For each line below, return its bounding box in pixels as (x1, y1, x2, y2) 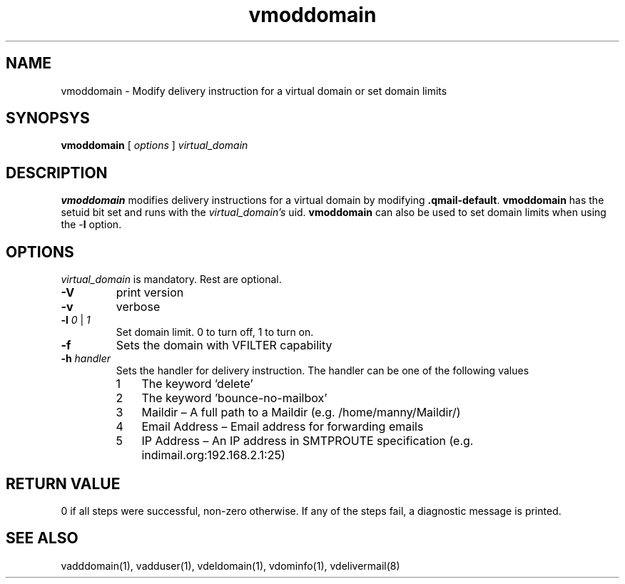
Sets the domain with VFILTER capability (116, 338, 332, 353)
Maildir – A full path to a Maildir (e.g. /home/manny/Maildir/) (141, 405, 461, 420)
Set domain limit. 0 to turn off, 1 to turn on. (116, 326, 314, 339)
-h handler (61, 352, 111, 365)
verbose (116, 299, 161, 314)
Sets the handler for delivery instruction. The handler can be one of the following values (116, 364, 529, 377)
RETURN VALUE (6, 474, 121, 493)
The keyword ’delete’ (141, 376, 253, 391)
